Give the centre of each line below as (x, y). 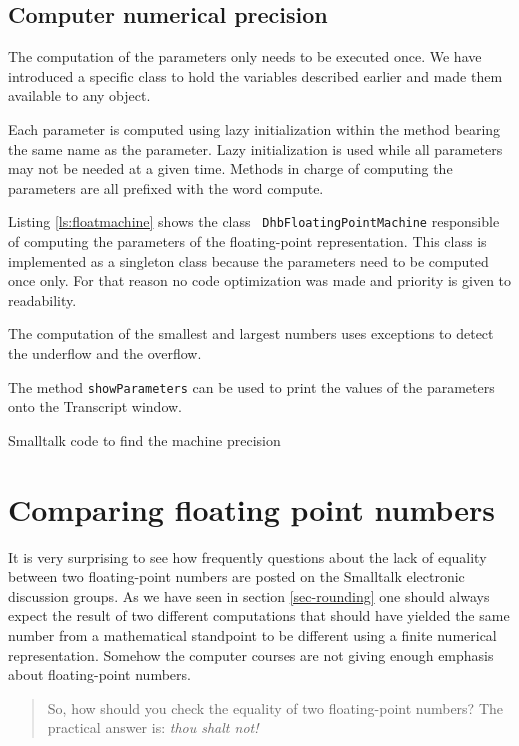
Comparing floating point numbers (251, 508)
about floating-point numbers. (99, 674)
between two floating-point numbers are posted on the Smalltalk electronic (236, 576)
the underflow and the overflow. (105, 352)
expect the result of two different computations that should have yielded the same (259, 615)
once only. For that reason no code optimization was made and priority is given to (260, 280)
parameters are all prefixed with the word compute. (166, 187)
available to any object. (79, 95)
